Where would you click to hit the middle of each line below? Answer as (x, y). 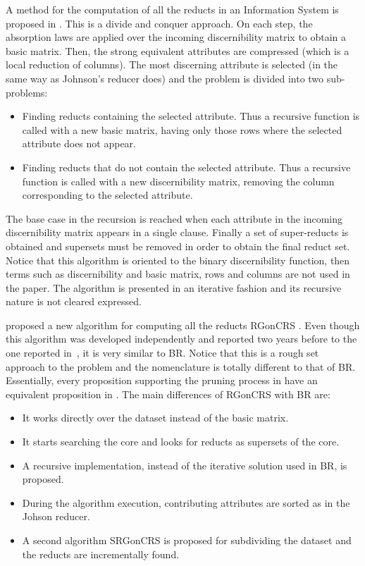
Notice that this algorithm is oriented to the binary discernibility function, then (178, 260)
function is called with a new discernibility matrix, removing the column (178, 181)
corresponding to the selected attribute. (107, 195)
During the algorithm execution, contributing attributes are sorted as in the (186, 502)
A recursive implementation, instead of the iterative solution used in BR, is (185, 465)
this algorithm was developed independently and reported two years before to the (181, 339)
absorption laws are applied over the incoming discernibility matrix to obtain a (176, 37)
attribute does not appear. (79, 143)
